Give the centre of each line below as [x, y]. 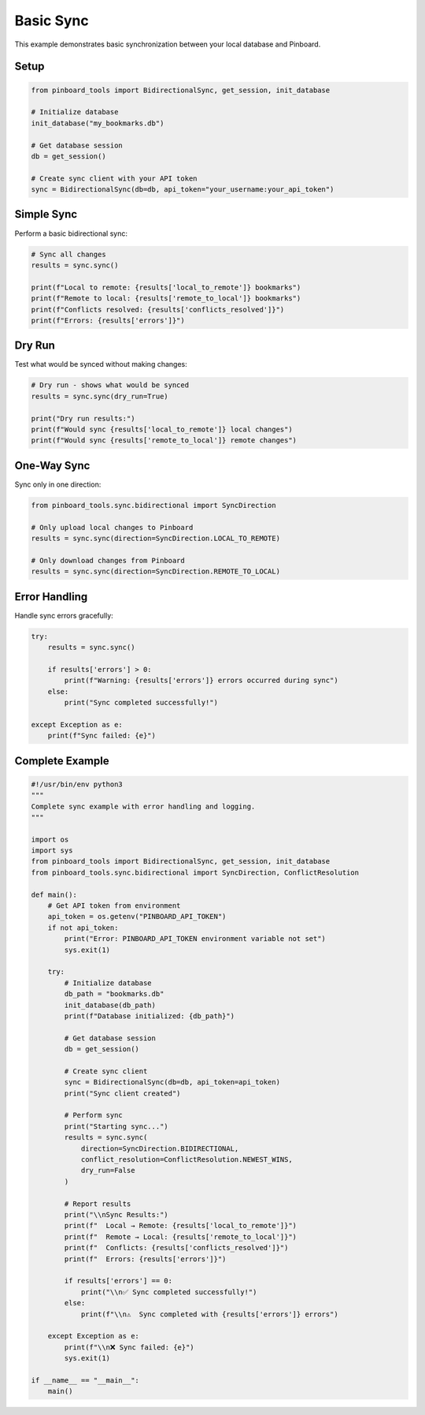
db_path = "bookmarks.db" [114, 994]
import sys [52, 851]
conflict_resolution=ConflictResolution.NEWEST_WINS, [187, 1160]
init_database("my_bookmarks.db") [98, 123]
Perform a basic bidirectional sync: [71, 233]
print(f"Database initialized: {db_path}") [150, 1016]
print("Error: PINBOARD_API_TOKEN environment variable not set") [195, 939]
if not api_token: [83, 928]
